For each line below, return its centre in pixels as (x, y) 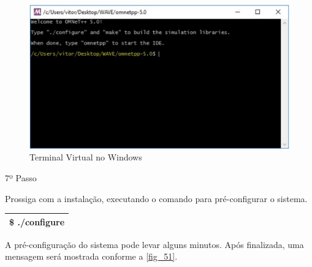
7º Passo (21, 177)
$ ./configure (37, 221)
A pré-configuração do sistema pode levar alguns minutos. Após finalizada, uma (154, 244)
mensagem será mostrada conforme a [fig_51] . (91, 256)
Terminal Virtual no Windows (86, 157)
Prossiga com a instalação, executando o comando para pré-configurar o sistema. (156, 198)
